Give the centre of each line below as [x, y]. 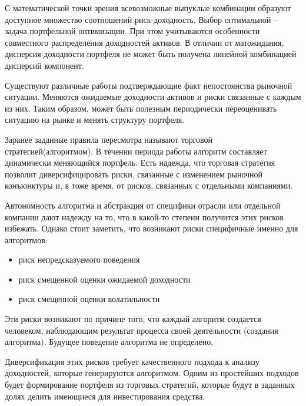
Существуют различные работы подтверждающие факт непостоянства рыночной [149, 85]
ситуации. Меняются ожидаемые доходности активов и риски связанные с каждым [153, 97]
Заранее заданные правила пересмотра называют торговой [109, 139]
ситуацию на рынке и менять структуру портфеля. [95, 120]
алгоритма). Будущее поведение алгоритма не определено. [109, 342]
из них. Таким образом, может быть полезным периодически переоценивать [141, 108]
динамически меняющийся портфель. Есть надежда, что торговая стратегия [140, 162]
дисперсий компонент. [44, 65]
